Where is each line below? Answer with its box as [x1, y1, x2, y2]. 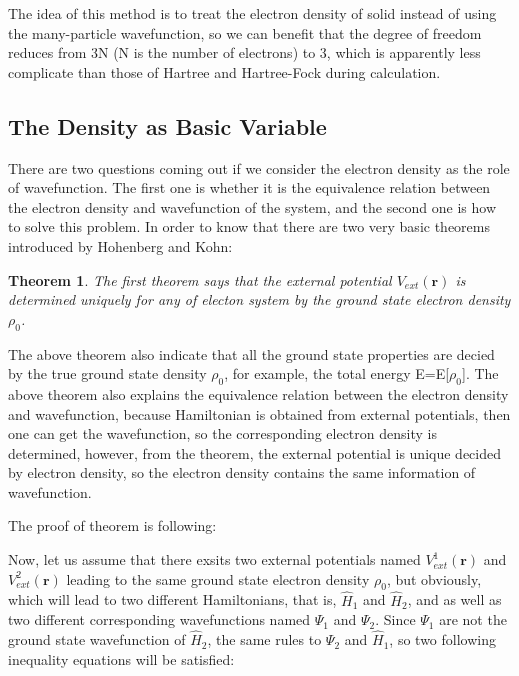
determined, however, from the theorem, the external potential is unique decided [8, 442, 501, 463]
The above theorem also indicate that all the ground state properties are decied [8, 343, 495, 364]
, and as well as [407, 589, 502, 610]
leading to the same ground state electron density [66, 568, 370, 589]
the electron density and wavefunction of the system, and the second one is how [8, 196, 497, 217]
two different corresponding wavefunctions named [8, 609, 311, 630]
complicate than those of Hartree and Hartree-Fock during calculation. [8, 61, 441, 82]
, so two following [389, 629, 496, 650]
